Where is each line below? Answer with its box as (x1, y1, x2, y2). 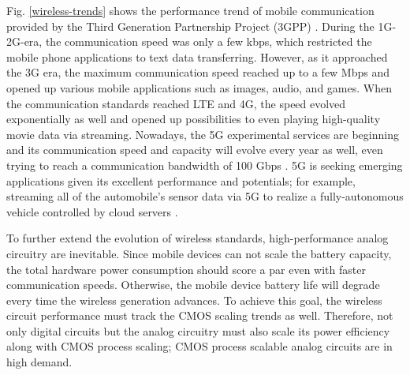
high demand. (6, 354, 73, 370)
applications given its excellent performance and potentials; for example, (6, 172, 356, 189)
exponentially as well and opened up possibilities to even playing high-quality (6, 111, 381, 127)
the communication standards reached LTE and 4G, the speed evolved (6, 95, 346, 111)
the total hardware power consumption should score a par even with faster (6, 261, 366, 277)
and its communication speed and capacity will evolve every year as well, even (6, 141, 383, 158)
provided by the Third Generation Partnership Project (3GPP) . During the (6, 17, 375, 34)
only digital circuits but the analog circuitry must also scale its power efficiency (6, 322, 390, 339)
